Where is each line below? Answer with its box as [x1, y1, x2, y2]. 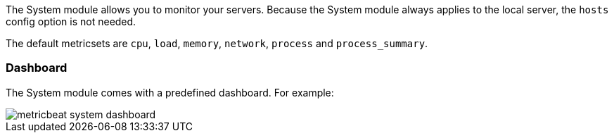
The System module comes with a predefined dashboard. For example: [6, 86, 334, 99]
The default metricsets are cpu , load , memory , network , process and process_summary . [6, 37, 428, 49]
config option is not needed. [6, 15, 136, 27]
